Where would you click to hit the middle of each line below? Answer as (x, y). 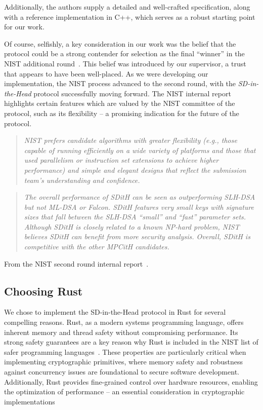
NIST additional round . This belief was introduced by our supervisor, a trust (125, 63)
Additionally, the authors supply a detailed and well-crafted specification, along (127, 7)
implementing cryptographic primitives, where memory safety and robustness (123, 362)
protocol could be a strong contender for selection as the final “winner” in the (124, 53)
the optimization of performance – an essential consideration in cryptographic (124, 392)
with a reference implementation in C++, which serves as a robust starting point (130, 16)
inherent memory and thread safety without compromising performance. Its (121, 332)
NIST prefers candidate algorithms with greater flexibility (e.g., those (130, 140)
